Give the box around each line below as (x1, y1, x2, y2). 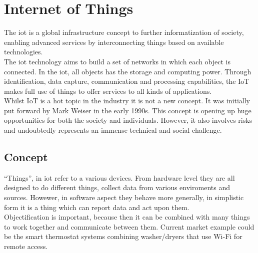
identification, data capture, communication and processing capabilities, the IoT (4, 76, 249, 86)
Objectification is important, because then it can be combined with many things (4, 212, 250, 222)
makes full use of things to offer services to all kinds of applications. (4, 85, 212, 96)
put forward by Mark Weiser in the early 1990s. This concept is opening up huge (4, 105, 251, 115)
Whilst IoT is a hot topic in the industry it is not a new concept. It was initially (4, 95, 250, 106)
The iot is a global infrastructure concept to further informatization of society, (4, 27, 244, 37)
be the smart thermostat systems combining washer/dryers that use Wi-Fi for (4, 231, 242, 242)
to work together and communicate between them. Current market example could (4, 221, 254, 232)
